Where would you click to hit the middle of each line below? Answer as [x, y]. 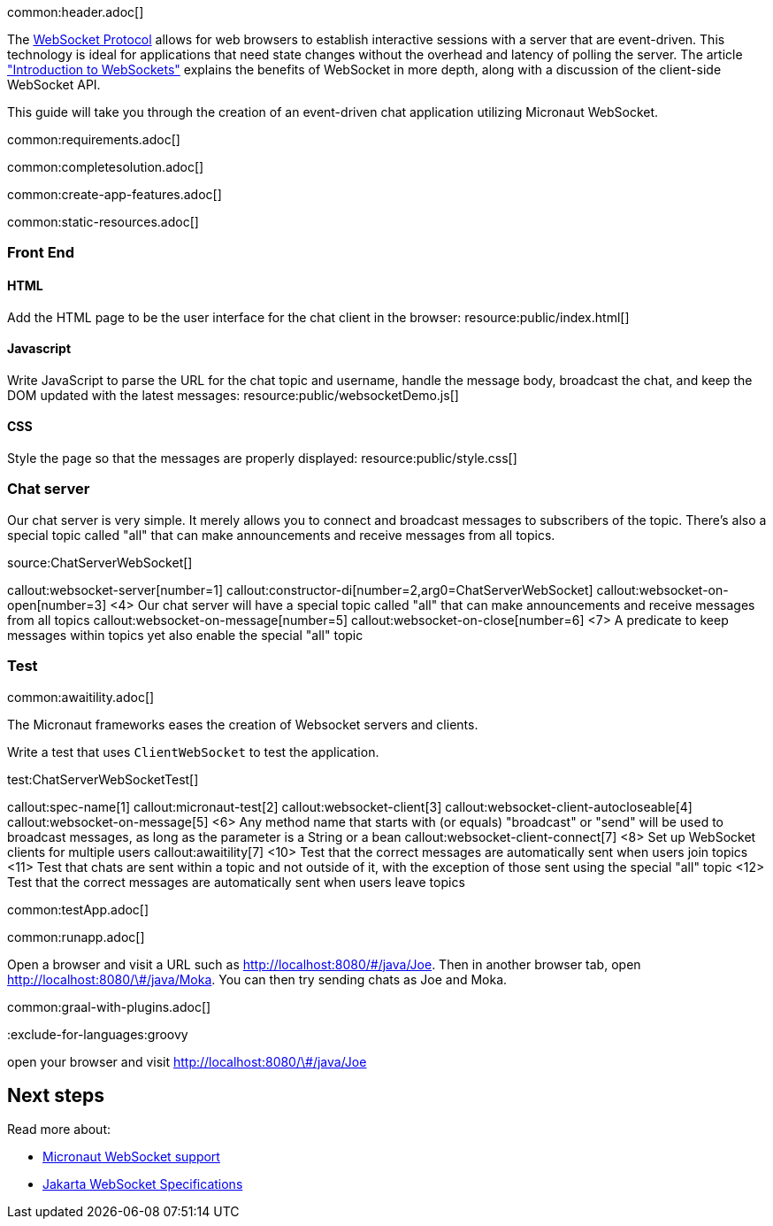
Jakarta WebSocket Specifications [143, 1184]
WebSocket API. [54, 85]
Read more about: [59, 1130]
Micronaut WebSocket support [131, 1157]
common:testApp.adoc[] [78, 909]
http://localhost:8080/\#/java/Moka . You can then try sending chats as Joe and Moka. [257, 979]
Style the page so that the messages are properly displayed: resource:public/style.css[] [262, 459]
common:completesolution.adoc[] [106, 167]
